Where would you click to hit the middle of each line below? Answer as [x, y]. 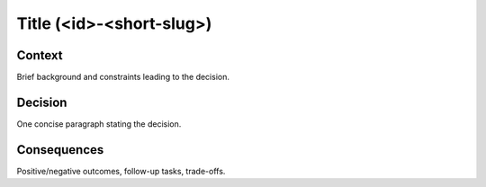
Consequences [60, 150]
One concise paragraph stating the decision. [99, 124]
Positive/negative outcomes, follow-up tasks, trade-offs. [121, 171]
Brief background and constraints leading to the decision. [123, 77]
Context [40, 55]
